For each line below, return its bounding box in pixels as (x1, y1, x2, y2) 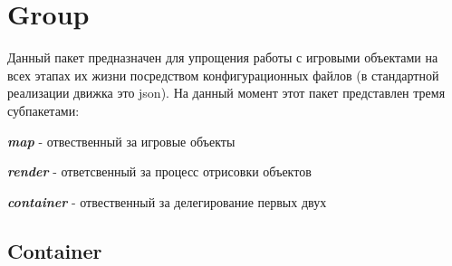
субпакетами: (7, 100, 80, 119)
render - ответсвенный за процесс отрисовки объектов (7, 162, 312, 181)
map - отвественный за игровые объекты (7, 131, 236, 150)
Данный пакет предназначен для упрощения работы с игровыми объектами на (7, 48, 438, 67)
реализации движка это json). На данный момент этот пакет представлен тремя (7, 83, 446, 102)
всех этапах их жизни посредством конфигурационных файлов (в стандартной (7, 65, 439, 84)
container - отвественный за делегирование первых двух (7, 192, 327, 211)
